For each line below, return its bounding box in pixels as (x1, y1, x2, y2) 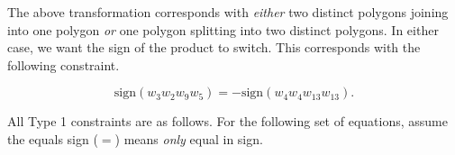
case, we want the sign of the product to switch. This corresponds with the (7, 38, 421, 57)
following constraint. (7, 55, 120, 74)
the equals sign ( (7, 129, 98, 148)
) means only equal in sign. (114, 129, 263, 148)
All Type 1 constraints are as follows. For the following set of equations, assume (7, 112, 448, 131)
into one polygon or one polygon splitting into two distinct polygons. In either (7, 20, 439, 39)
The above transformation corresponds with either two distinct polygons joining (7, 3, 449, 21)
